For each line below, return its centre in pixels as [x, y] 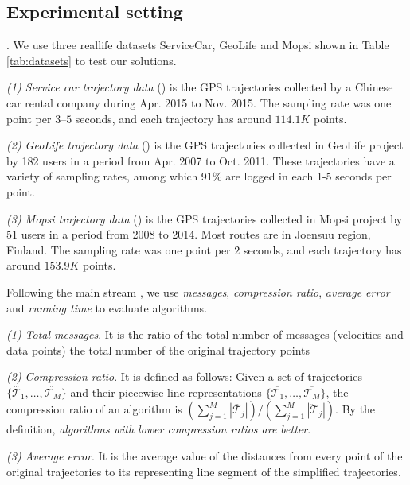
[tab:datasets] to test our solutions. [92, 60]
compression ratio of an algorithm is [94, 409]
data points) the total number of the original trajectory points [158, 349]
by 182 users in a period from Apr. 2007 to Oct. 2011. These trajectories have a [201, 160]
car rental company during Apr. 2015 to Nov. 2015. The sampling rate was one [199, 102]
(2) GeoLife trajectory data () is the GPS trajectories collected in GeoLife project [205, 145]
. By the [355, 409]
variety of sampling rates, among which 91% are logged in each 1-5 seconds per [199, 176]
